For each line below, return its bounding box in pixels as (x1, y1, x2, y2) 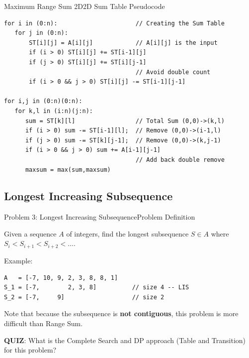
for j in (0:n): (14, 29, 68, 37)
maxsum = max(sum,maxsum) (25, 166, 111, 173)
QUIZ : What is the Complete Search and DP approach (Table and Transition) (4, 335, 246, 345)
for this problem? (4, 345, 57, 355)
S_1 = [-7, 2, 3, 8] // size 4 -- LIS (4, 284, 189, 291)
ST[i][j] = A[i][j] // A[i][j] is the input (29, 39, 218, 46)
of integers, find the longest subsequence (66, 228, 189, 239)
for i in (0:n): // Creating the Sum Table (4, 19, 225, 27)
